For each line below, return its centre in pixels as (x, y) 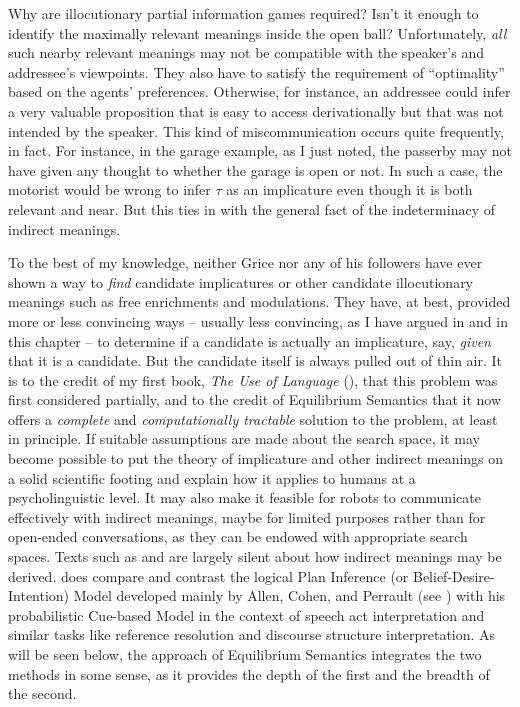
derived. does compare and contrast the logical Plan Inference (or (208, 575)
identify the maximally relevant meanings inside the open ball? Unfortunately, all (257, 32)
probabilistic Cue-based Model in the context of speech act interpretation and (246, 614)
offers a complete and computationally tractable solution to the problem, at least (253, 418)
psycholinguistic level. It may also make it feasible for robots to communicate (244, 497)
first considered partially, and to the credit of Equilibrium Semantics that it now (255, 399)
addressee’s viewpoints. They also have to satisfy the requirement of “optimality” (256, 71)
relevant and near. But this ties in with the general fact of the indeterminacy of (252, 208)
